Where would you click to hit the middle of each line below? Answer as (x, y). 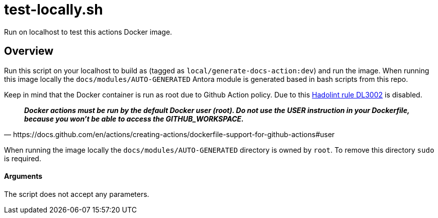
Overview (29, 51)
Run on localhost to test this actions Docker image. (88, 32)
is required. (23, 158)
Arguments (23, 176)
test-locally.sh (54, 10)
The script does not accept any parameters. (77, 194)
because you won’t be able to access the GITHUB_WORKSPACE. (134, 119)
